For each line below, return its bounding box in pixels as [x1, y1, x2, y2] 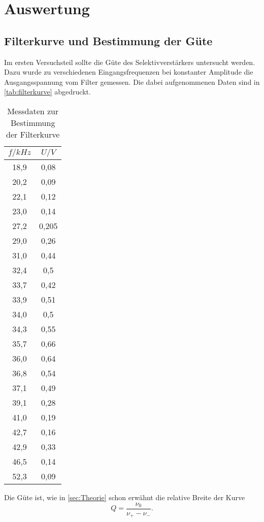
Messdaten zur [7, 105, 59, 117]
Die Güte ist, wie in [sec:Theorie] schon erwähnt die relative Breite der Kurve [4, 492, 245, 502]
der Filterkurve [6, 128, 60, 140]
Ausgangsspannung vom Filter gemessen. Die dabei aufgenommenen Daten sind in [4, 76, 260, 87]
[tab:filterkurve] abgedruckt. [4, 86, 91, 97]
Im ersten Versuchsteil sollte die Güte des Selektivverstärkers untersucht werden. [4, 56, 255, 67]
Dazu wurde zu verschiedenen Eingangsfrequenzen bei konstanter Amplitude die [4, 67, 253, 77]
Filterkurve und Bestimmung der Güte [4, 32, 213, 48]
